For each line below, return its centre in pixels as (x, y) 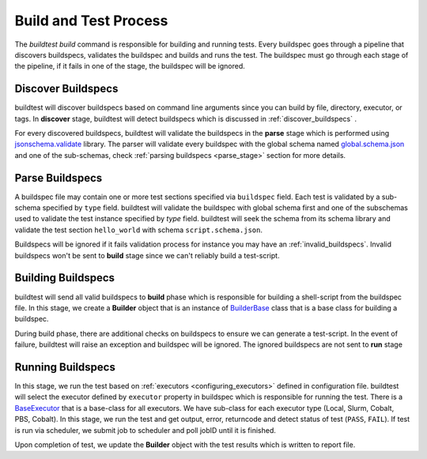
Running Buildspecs (65, 367)
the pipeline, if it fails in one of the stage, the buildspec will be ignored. (130, 66)
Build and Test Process (91, 21)
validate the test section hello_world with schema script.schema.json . (138, 230)
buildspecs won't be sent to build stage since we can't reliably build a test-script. (147, 255)
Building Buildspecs (64, 278)
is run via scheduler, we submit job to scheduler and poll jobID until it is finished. (145, 430)
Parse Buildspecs (59, 178)
